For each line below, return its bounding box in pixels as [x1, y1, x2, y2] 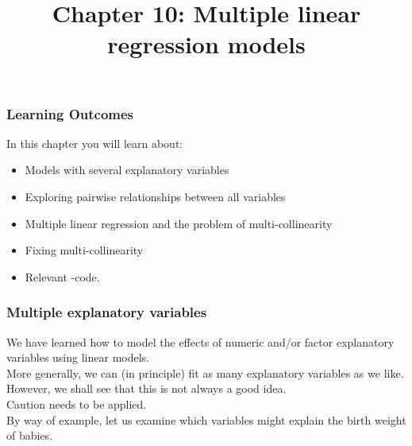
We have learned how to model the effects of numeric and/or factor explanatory [6, 333, 395, 350]
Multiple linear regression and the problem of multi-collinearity [25, 215, 333, 231]
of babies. [6, 427, 53, 444]
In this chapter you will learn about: [6, 134, 183, 151]
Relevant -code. [25, 268, 100, 285]
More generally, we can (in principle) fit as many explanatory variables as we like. [6, 364, 404, 381]
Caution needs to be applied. [6, 396, 147, 413]
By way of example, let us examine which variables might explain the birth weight [6, 411, 406, 428]
